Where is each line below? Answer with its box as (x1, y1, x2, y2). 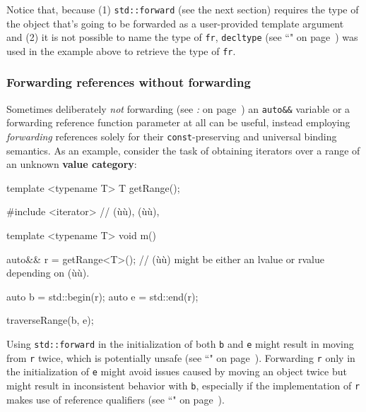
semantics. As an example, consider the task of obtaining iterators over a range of (6, 143, 360, 157)
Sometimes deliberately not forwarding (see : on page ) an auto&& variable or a (6, 101, 350, 116)
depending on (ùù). (6, 265, 90, 280)
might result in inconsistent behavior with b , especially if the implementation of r (6, 378, 360, 392)
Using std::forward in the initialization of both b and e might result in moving (6, 337, 354, 351)
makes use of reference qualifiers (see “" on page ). (6, 392, 225, 406)
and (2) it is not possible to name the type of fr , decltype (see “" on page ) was (6, 30, 358, 44)
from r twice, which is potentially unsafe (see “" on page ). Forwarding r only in (6, 350, 355, 365)
